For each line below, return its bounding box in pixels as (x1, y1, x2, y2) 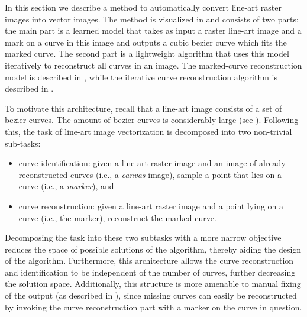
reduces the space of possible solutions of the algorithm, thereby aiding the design (5, 242, 302, 255)
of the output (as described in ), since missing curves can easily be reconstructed (5, 289, 297, 302)
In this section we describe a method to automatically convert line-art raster (5, 1, 282, 13)
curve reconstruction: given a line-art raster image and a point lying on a (18, 199, 284, 212)
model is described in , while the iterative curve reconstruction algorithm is (5, 70, 277, 83)
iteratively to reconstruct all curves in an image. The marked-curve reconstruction (5, 59, 302, 71)
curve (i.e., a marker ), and (18, 180, 114, 192)
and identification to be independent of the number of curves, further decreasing (5, 266, 296, 278)
